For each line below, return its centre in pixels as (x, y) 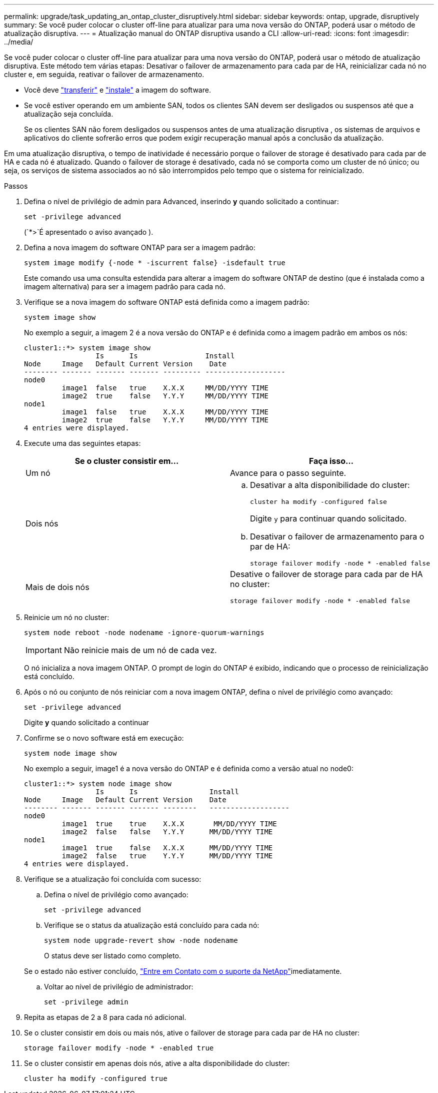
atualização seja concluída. (69, 114)
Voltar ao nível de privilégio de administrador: (119, 987)
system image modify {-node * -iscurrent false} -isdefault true (155, 263)
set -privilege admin (86, 1002)
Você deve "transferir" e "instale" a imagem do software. (117, 90)
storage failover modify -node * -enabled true (119, 1048)
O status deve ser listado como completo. (112, 956)
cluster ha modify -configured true (96, 1078)
